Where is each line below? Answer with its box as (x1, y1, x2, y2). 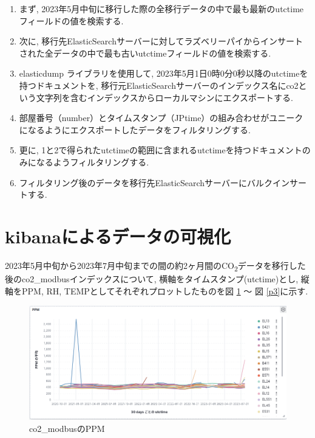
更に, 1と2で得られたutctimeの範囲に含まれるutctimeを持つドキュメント (19, 144, 302, 156)
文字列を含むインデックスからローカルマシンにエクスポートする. (36, 91, 293, 103)
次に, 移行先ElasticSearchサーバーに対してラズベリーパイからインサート (19, 35, 303, 47)
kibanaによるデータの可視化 (5, 223, 231, 248)
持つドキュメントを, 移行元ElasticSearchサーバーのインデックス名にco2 (19, 78, 299, 91)
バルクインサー (246, 176, 307, 189)
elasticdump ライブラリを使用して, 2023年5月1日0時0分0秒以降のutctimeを (19, 67, 308, 80)
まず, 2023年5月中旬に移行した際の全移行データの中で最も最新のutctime (19, 2, 304, 15)
